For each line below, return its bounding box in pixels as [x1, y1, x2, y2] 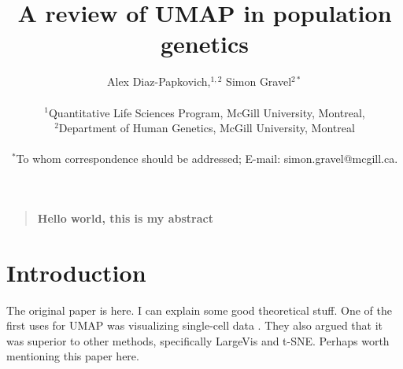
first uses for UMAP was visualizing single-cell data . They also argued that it [6, 317, 383, 334]
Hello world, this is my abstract [37, 209, 213, 226]
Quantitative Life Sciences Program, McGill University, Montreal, [48, 104, 365, 120]
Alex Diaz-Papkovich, [107, 73, 211, 90]
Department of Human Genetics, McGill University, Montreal [58, 120, 355, 136]
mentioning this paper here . [6, 348, 139, 364]
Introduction [6, 256, 146, 288]
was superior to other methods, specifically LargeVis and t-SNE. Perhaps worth [6, 332, 390, 349]
